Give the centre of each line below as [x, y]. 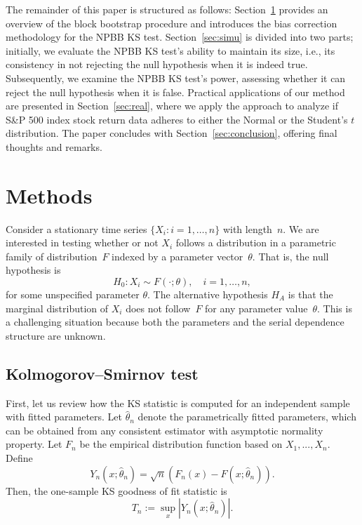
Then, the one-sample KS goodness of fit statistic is [116, 490]
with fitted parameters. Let [64, 417]
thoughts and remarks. [54, 146]
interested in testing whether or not [82, 242]
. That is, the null [290, 256]
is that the [310, 294]
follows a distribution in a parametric [256, 242]
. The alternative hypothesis [208, 294]
